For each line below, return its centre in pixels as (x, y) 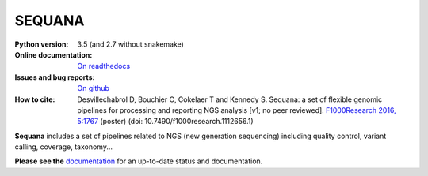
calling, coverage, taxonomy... (64, 147)
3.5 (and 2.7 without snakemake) (130, 44)
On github (94, 88)
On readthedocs (104, 66)
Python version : (42, 44)
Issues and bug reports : (55, 77)
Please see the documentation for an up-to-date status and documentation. (139, 161)
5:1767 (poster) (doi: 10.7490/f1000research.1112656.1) (165, 122)
